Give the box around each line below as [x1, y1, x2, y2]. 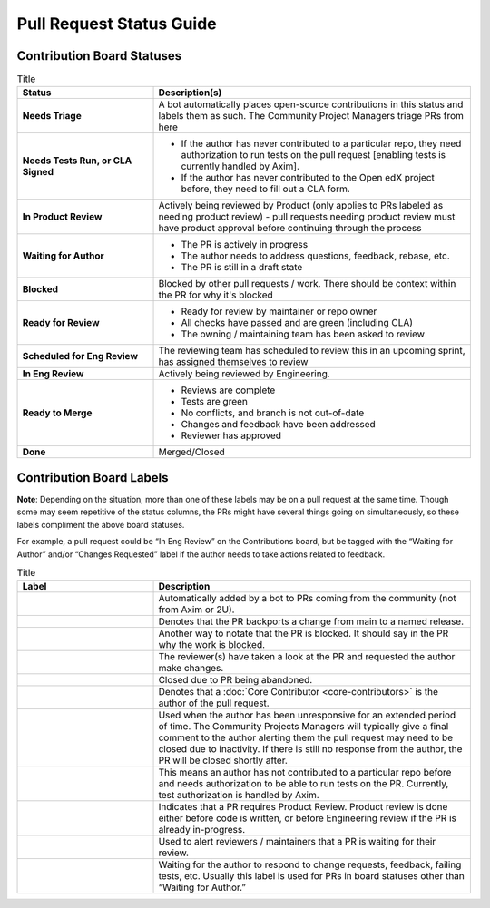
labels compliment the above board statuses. [16, 519, 185, 530]
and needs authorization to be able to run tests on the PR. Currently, [158, 777, 449, 790]
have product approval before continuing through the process [158, 222, 422, 235]
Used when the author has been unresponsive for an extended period [158, 708, 456, 721]
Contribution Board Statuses [16, 48, 182, 63]
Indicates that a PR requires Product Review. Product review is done [158, 801, 448, 814]
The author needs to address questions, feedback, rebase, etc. [181, 249, 451, 262]
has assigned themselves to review [158, 356, 309, 368]
